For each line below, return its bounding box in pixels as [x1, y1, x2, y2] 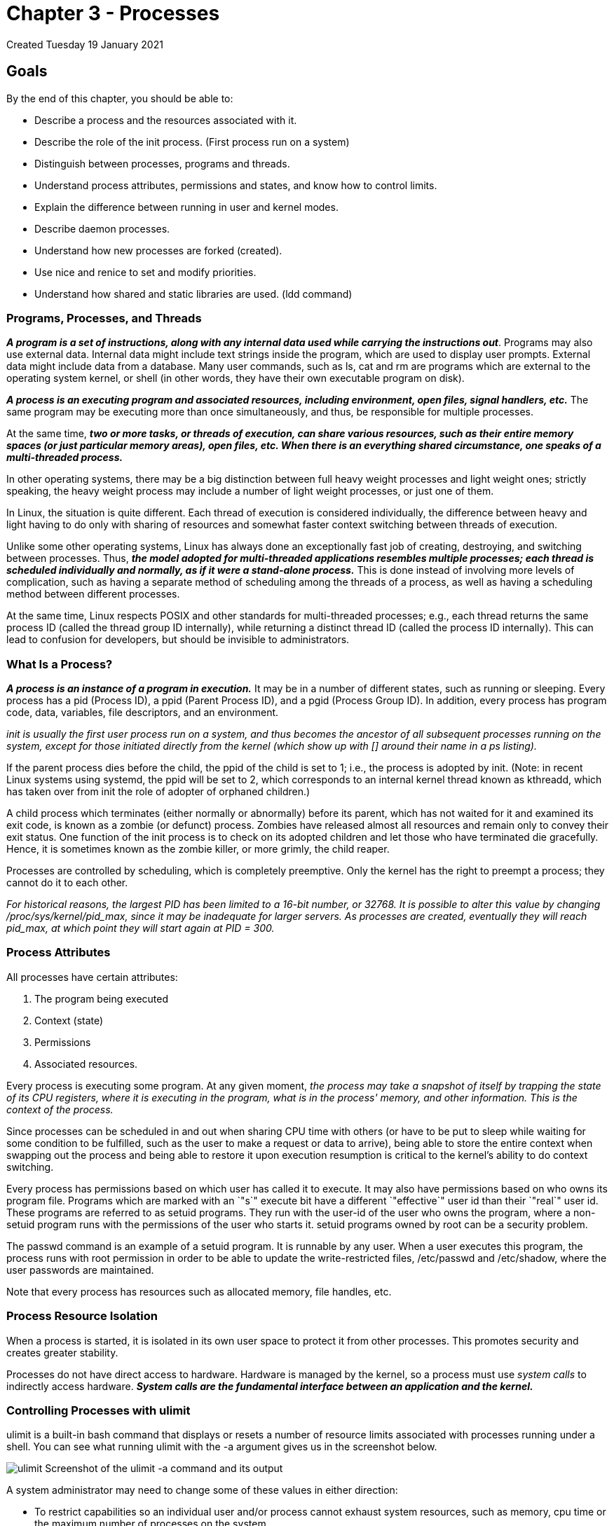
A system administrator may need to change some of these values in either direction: [6, 1484, 398, 1497]
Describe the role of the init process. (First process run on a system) [34, 135, 350, 148]
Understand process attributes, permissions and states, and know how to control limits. [34, 179, 437, 191]
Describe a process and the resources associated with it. [34, 114, 297, 126]
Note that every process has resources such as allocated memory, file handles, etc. [6, 1285, 392, 1298]
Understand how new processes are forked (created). [34, 244, 282, 256]
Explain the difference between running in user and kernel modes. [34, 200, 339, 213]
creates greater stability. [6, 1346, 118, 1359]
